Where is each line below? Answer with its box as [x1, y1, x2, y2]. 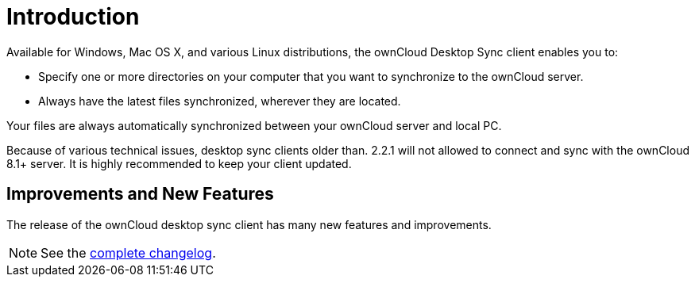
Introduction [6, 3, 140, 30]
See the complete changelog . [41, 244, 216, 261]
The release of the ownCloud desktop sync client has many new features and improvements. [6, 217, 492, 231]
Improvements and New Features [6, 184, 274, 205]
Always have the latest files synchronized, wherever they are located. [38, 94, 401, 108]
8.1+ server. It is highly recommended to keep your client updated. [6, 156, 352, 170]
